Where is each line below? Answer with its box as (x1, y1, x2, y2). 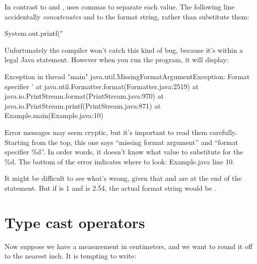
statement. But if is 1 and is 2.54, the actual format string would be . (4, 182, 217, 193)
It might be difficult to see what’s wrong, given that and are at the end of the (4, 173, 242, 183)
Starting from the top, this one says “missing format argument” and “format (4, 136, 239, 147)
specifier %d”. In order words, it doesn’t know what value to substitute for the (4, 146, 243, 157)
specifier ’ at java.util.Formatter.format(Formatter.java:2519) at (4, 81, 199, 91)
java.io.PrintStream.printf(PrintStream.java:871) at (4, 100, 161, 111)
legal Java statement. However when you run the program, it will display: (4, 54, 229, 65)
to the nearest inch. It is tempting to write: (4, 251, 136, 261)
